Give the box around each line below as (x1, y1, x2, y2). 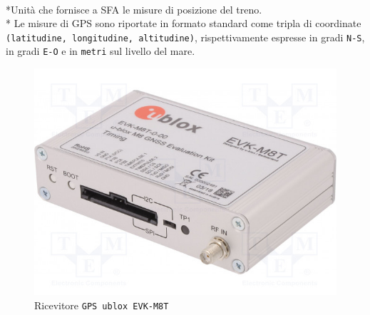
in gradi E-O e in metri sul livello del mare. (6, 43, 195, 58)
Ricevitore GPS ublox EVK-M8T (34, 297, 169, 312)
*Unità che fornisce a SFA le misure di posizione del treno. (6, 1, 262, 16)
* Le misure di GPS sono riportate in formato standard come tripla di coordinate (6, 16, 361, 31)
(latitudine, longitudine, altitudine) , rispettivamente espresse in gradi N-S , (6, 29, 365, 44)
